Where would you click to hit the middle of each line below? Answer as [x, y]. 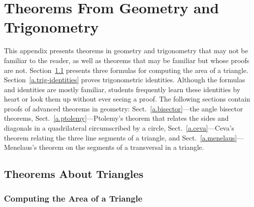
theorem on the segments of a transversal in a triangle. [122, 147]
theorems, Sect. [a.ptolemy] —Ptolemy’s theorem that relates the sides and [116, 118]
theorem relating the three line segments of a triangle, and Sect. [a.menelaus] [121, 137]
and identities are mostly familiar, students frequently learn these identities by [122, 89]
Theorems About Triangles [74, 174]
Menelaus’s [20, 147]
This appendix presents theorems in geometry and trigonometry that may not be [126, 51]
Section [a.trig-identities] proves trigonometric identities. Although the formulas [125, 80]
